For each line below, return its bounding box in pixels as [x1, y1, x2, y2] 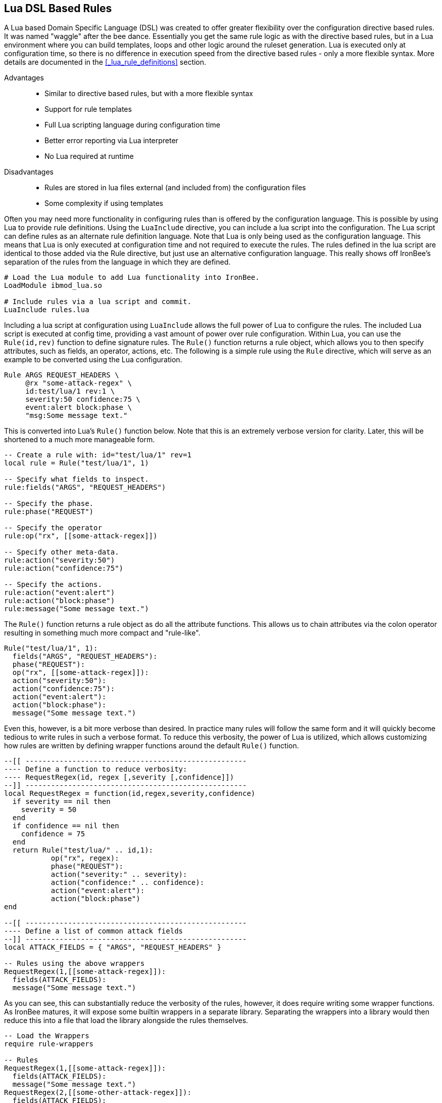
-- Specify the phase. [4, 499, 94, 508]
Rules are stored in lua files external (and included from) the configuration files [44, 183, 306, 192]
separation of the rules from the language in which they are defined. [4, 258, 231, 267]
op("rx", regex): [51, 854, 119, 863]
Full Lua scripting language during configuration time [44, 120, 220, 130]
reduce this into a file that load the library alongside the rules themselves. [4, 1016, 249, 1025]
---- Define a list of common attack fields [4, 927, 183, 936]
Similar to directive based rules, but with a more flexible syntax [44, 89, 253, 98]
